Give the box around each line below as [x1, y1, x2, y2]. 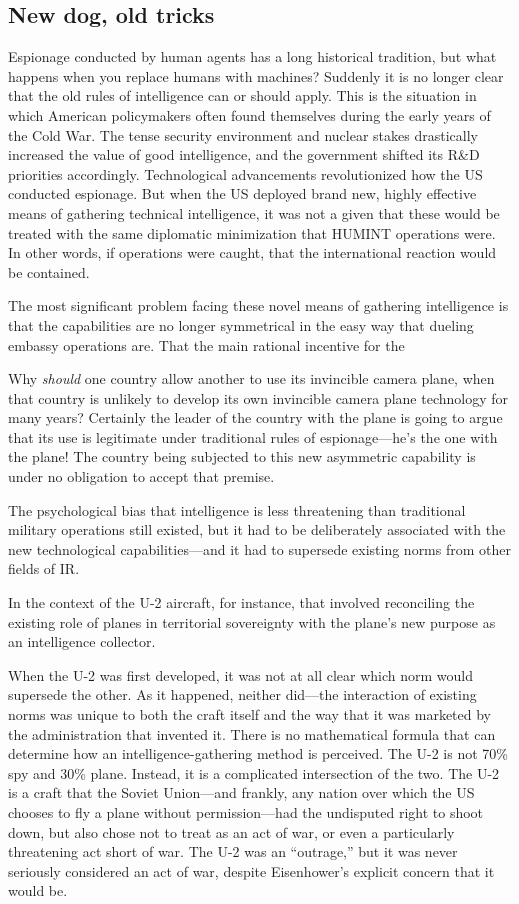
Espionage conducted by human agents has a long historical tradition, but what [8, 46, 497, 67]
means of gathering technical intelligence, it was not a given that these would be [8, 202, 500, 223]
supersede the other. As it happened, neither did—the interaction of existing [8, 684, 477, 705]
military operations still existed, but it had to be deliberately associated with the [8, 519, 506, 540]
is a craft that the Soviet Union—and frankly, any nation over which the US [8, 782, 475, 803]
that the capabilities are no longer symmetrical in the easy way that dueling [8, 314, 474, 335]
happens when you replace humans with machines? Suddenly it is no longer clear [8, 65, 504, 86]
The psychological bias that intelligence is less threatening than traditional [8, 499, 466, 520]
